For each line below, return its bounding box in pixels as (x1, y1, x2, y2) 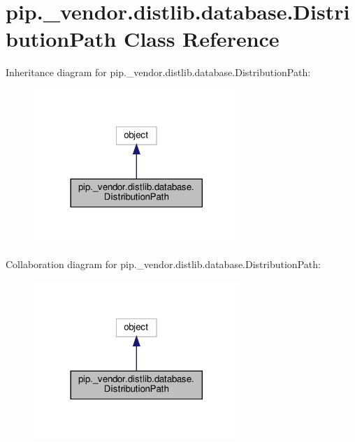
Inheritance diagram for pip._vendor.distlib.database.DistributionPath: (6, 65, 311, 80)
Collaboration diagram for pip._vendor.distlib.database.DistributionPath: (6, 256, 321, 271)
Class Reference (124, 24, 280, 53)
